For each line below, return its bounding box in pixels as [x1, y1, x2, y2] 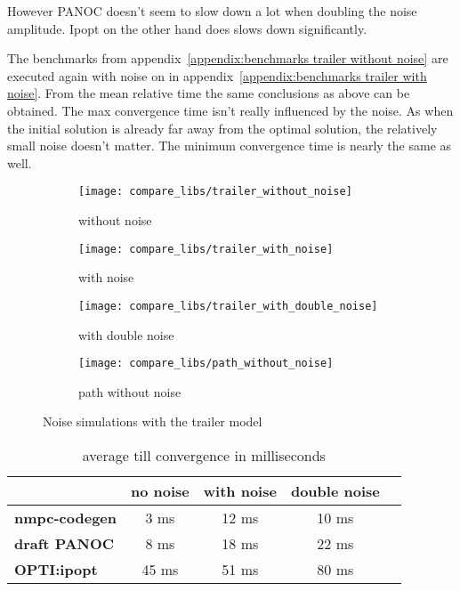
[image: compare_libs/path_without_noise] [78, 357, 334, 370]
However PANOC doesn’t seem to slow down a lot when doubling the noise [7, 2, 417, 20]
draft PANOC [14, 532, 115, 554]
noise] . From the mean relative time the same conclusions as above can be [7, 84, 410, 102]
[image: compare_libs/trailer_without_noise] [78, 185, 352, 198]
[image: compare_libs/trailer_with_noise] [78, 242, 334, 255]
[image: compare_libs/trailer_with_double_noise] [78, 299, 378, 312]
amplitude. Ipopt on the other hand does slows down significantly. [7, 19, 367, 37]
